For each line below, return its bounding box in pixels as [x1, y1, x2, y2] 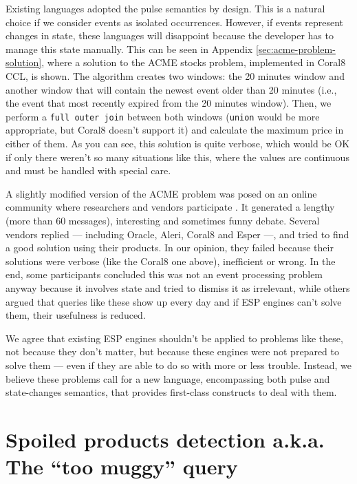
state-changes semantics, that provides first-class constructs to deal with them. [6, 385, 337, 399]
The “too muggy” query [6, 452, 238, 481]
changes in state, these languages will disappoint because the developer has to [6, 28, 334, 43]
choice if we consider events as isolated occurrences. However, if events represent [6, 14, 344, 29]
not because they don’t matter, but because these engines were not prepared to [6, 344, 339, 359]
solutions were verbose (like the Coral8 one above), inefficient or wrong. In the [6, 253, 336, 268]
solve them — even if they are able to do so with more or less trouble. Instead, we [6, 357, 351, 372]
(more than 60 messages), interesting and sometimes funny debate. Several [6, 213, 320, 227]
